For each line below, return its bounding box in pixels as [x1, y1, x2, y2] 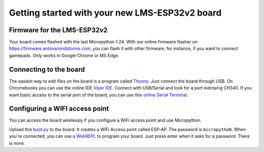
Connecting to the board [9, 65, 85, 73]
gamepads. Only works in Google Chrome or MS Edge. [9, 52, 119, 58]
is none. [9, 140, 25, 146]
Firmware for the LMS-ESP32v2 [9, 26, 108, 34]
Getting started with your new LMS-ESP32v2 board [9, 7, 222, 18]
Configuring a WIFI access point [9, 105, 110, 113]
